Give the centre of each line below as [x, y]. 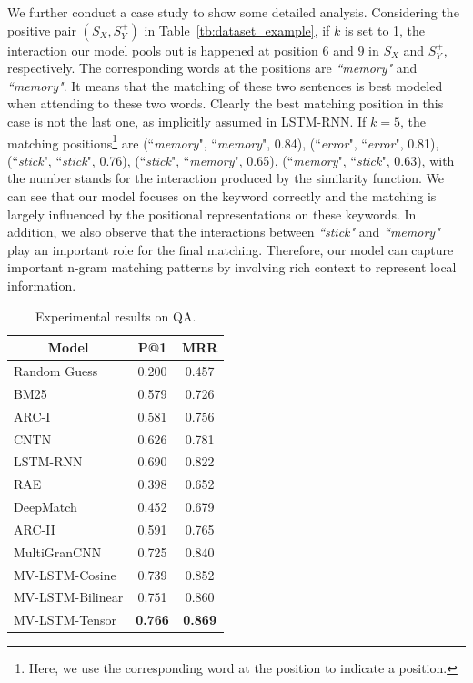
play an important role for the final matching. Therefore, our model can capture [231, 249]
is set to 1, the [385, 30]
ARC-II [35, 529]
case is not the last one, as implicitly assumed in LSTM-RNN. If [187, 121]
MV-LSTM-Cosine [65, 574]
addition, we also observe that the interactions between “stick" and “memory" [224, 232]
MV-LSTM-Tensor [65, 620]
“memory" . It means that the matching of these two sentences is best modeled [225, 85]
